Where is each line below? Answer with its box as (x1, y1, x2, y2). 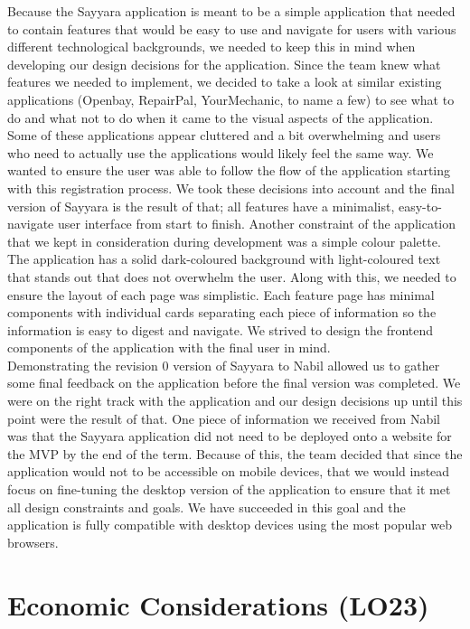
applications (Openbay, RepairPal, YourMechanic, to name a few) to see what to (7, 89, 455, 108)
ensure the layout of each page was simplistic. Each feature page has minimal (7, 285, 435, 304)
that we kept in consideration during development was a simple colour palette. (7, 231, 441, 250)
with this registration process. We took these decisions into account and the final (7, 178, 455, 197)
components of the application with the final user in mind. (7, 338, 331, 357)
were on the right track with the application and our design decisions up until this (7, 391, 463, 410)
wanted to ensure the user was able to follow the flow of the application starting (7, 161, 451, 180)
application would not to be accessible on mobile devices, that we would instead (7, 462, 450, 481)
